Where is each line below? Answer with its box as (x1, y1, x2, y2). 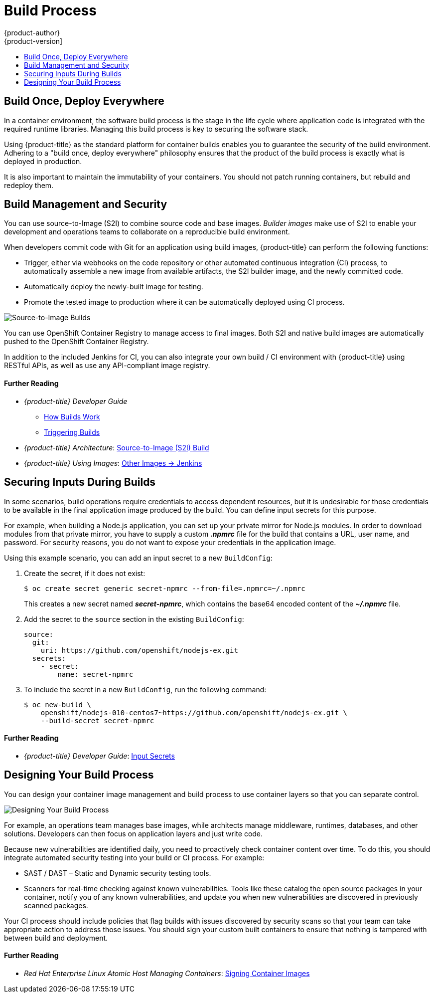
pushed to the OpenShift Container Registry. (4, 337, 149, 346)
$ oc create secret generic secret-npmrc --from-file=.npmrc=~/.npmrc (24, 584, 305, 593)
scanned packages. (24, 901, 88, 910)
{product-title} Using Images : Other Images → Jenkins (24, 458, 202, 467)
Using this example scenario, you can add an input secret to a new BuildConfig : (4, 553, 273, 562)
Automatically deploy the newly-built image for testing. (24, 282, 203, 291)
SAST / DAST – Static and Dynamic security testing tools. (24, 868, 211, 877)
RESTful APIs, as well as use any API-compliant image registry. (4, 361, 210, 370)
